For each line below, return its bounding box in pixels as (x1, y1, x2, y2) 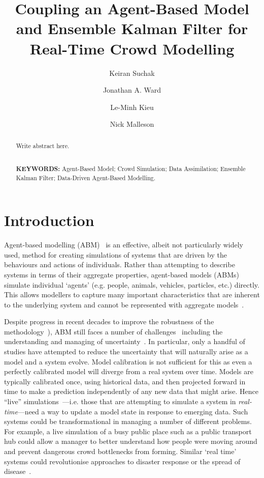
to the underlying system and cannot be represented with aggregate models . (4, 299, 244, 310)
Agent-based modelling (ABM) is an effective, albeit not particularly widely (4, 239, 243, 250)
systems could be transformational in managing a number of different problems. (4, 416, 252, 427)
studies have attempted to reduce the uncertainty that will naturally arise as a (4, 346, 248, 357)
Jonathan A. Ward (103, 85, 161, 95)
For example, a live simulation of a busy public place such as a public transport (4, 426, 252, 436)
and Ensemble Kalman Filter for (16, 18, 248, 39)
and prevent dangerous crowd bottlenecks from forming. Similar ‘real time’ (4, 446, 237, 456)
